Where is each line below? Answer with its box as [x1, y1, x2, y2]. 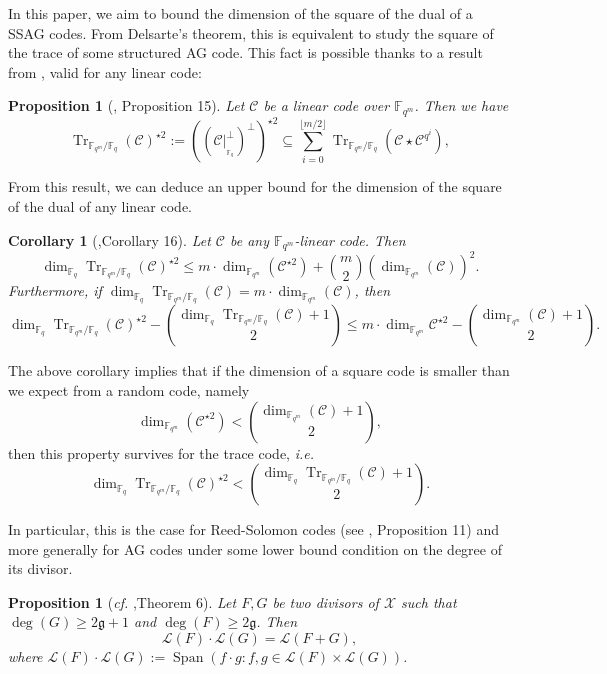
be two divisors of [272, 591, 379, 612]
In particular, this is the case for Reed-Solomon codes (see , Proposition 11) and [8, 519, 499, 540]
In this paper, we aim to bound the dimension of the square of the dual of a [8, 3, 473, 23]
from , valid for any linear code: [8, 61, 202, 82]
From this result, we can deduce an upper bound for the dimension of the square [8, 176, 502, 197]
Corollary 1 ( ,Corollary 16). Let [8, 229, 211, 250]
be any [229, 229, 269, 250]
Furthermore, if [8, 280, 102, 301]
